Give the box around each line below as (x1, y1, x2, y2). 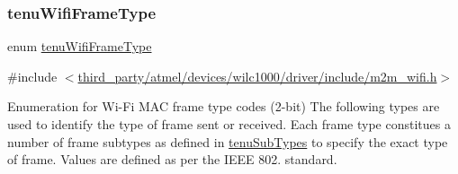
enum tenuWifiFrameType (7, 37, 152, 56)
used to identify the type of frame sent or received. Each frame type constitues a (7, 115, 451, 133)
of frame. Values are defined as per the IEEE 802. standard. (7, 150, 337, 169)
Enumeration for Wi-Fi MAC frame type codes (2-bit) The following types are (7, 97, 440, 116)
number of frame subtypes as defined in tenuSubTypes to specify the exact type (7, 132, 448, 151)
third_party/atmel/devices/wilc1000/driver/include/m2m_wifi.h (77, 66, 437, 85)
